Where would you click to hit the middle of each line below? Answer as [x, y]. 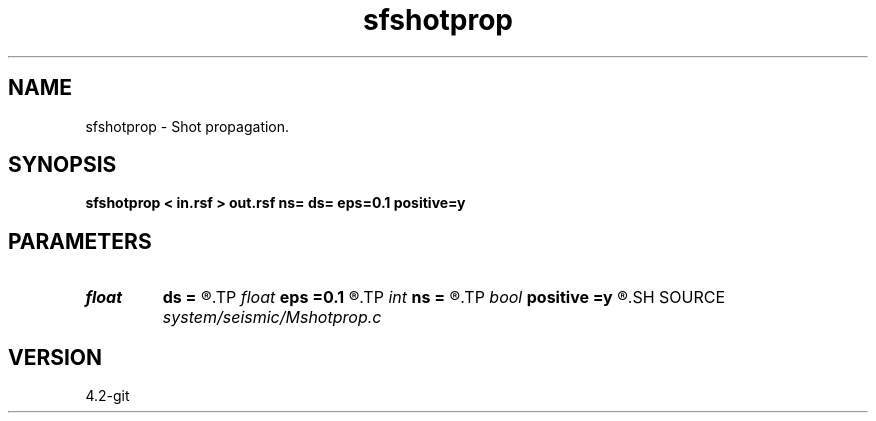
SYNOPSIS [62, 165]
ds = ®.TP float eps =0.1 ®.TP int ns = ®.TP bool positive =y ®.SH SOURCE [444, 297]
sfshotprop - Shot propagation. [187, 126]
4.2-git [107, 396]
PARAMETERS [80, 241]
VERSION [55, 357]
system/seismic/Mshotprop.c [272, 317]
